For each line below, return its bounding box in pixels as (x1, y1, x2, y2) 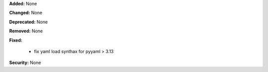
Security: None (9, 60, 41, 66)
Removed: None (9, 28, 43, 34)
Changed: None (9, 10, 42, 16)
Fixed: (9, 37, 22, 43)
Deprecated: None (9, 19, 48, 25)
